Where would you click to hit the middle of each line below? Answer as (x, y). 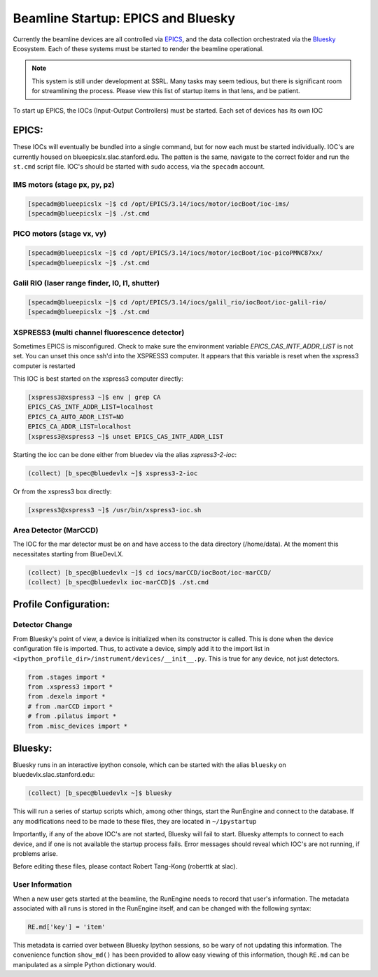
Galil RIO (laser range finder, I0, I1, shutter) (86, 283)
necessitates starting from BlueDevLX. (68, 554)
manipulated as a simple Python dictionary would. (85, 964)
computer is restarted (44, 366)
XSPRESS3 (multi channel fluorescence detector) (99, 332)
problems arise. (35, 853)
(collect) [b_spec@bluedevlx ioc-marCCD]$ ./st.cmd (118, 582)
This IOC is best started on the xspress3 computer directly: (98, 379)
